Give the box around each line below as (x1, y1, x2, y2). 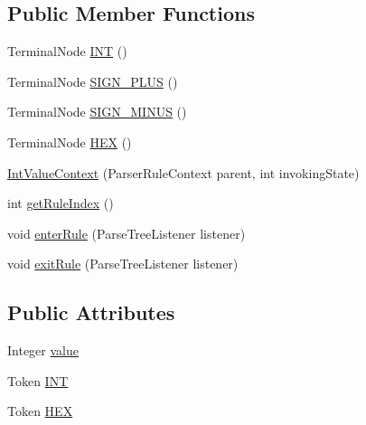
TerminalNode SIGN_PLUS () (7, 71, 178, 90)
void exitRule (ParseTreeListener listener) (7, 254, 239, 273)
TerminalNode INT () (7, 42, 127, 61)
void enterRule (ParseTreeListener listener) (7, 223, 246, 242)
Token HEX (7, 401, 73, 420)
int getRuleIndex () (7, 194, 114, 212)
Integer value (7, 341, 79, 360)
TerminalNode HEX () (7, 132, 132, 151)
